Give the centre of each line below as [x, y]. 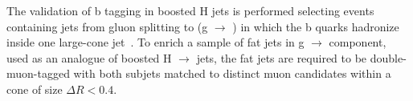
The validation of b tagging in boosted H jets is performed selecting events [190, 10]
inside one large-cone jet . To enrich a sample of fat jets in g [155, 42]
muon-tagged [38, 73]
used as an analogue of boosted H [89, 57]
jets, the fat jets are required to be [282, 57]
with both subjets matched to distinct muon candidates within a [232, 73]
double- [388, 57]
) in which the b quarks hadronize [316, 26]
